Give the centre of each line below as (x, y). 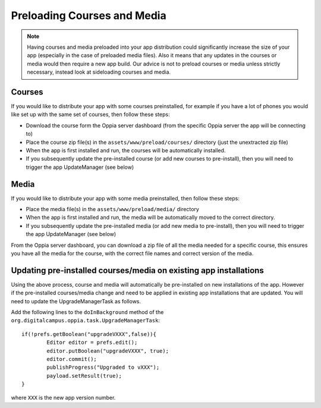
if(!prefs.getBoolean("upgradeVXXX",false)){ (89, 334)
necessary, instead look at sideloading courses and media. (99, 72)
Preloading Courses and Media (89, 15)
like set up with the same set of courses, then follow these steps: (90, 114)
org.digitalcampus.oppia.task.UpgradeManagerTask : (86, 321)
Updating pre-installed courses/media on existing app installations (137, 270)
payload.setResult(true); (84, 376)
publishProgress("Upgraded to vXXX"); (103, 368)
